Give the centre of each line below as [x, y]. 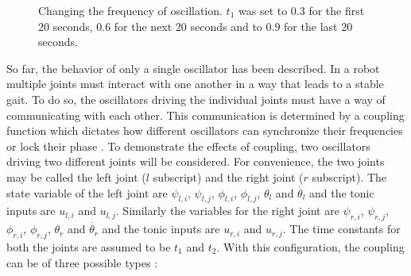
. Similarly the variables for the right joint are [227, 211]
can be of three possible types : [82, 262]
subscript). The [349, 176]
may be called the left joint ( [76, 176]
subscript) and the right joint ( [228, 176]
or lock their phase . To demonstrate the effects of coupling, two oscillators [188, 146]
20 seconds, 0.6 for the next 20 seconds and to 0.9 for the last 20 [196, 26]
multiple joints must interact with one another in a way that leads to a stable [195, 84]
